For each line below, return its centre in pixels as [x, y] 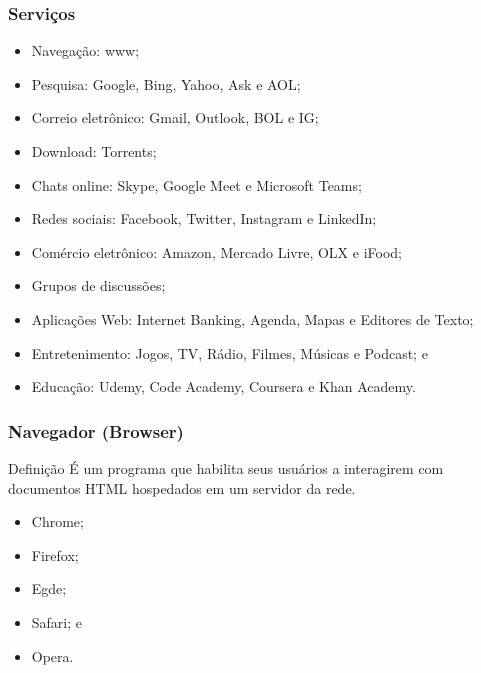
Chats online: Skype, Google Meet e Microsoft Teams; [196, 184]
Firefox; [55, 554]
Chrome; [57, 521]
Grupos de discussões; [98, 285]
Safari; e [57, 621]
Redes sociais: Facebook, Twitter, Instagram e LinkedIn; [204, 218]
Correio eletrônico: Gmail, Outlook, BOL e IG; [175, 117]
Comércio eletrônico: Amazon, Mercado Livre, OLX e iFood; [216, 251]
